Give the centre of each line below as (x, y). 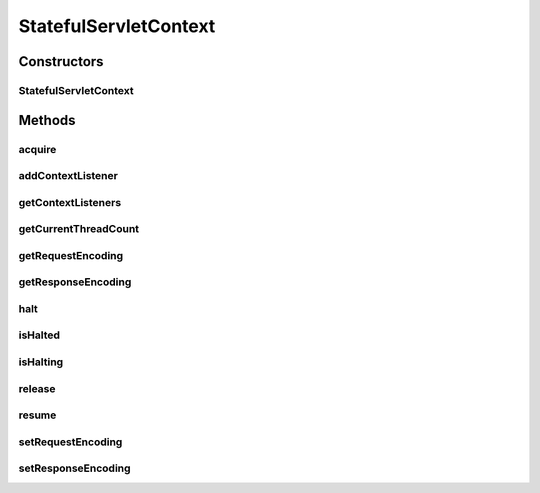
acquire (37, 149)
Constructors (61, 61)
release (37, 388)
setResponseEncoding (74, 468)
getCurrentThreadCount (79, 229)
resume (37, 415)
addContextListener (68, 176)
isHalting (41, 362)
